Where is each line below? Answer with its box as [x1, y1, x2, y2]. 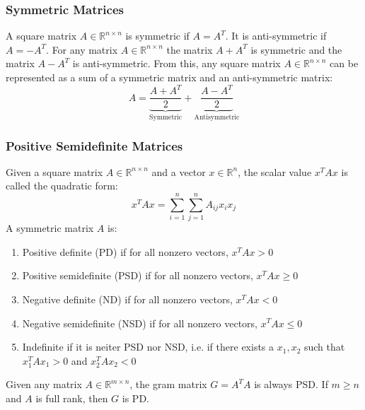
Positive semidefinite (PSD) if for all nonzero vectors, [22, 268, 253, 283]
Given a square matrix [6, 164, 103, 179]
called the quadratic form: [6, 178, 118, 193]
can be [330, 56, 359, 71]
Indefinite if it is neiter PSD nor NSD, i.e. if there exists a [22, 339, 274, 354]
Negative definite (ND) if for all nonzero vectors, [22, 291, 233, 306]
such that [303, 339, 345, 354]
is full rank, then [35, 390, 108, 405]
